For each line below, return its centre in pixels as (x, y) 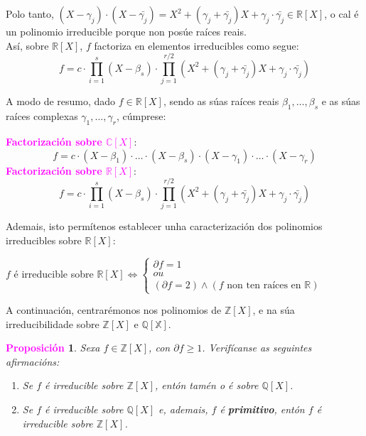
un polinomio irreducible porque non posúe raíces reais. (126, 31)
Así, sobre (27, 45)
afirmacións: (33, 361)
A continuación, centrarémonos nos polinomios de (114, 310)
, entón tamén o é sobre (207, 385)
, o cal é (341, 13)
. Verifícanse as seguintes (257, 348)
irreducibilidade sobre (53, 323)
